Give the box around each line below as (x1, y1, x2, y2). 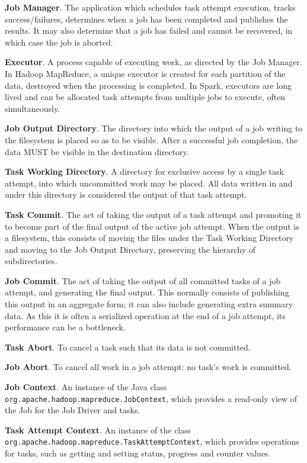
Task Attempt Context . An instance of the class (5, 423, 191, 436)
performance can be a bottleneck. (5, 321, 126, 333)
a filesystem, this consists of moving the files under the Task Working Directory (5, 231, 294, 244)
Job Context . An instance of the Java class (5, 381, 167, 393)
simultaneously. (5, 102, 60, 114)
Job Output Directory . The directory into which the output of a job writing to (5, 122, 303, 134)
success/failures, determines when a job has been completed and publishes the (5, 12, 288, 25)
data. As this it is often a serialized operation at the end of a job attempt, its (5, 309, 286, 321)
